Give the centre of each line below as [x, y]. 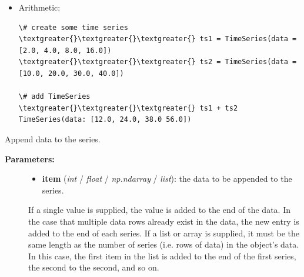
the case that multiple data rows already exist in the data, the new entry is [164, 221]
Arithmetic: [39, 7]
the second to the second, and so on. [94, 267]
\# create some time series [73, 27]
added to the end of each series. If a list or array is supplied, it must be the [164, 233]
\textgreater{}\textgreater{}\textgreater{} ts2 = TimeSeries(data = [158, 62]
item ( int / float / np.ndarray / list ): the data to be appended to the [167, 178]
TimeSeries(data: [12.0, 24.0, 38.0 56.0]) [105, 120]
